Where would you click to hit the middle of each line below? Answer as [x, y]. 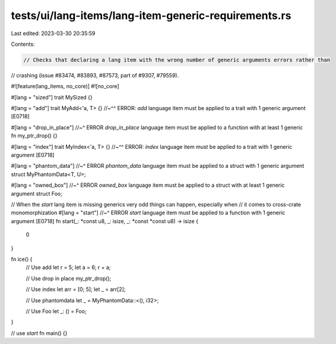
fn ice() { [22, 259]
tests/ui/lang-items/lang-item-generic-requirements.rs [151, 15]
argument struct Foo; [37, 193]
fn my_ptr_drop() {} [34, 136]
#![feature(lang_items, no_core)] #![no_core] [65, 86]
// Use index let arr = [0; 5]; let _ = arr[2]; [76, 289]
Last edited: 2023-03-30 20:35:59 [53, 33]
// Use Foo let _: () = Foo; [56, 311]
